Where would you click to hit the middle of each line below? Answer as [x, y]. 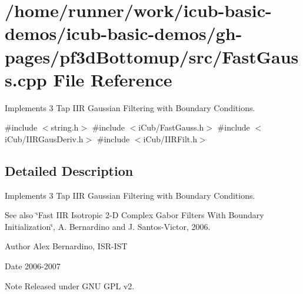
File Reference [113, 79]
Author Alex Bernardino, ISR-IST [66, 246]
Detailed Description [69, 170]
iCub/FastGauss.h [171, 127]
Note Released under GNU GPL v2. [70, 285]
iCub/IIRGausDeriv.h [44, 138]
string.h [65, 127]
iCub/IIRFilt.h [170, 138]
